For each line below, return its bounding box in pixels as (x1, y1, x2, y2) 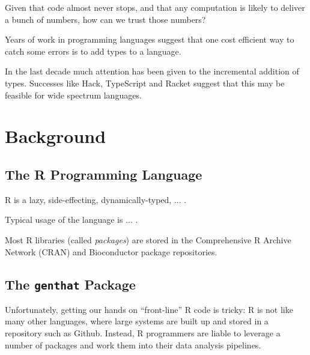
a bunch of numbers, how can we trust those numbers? (5, 13, 206, 25)
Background (5, 124, 106, 148)
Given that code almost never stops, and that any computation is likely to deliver (5, 1, 305, 13)
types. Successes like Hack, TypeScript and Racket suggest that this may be (5, 76, 285, 89)
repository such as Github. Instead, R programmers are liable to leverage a (5, 327, 281, 339)
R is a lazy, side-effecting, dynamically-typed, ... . (5, 193, 187, 205)
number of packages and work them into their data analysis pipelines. (5, 338, 261, 351)
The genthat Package (5, 275, 136, 293)
